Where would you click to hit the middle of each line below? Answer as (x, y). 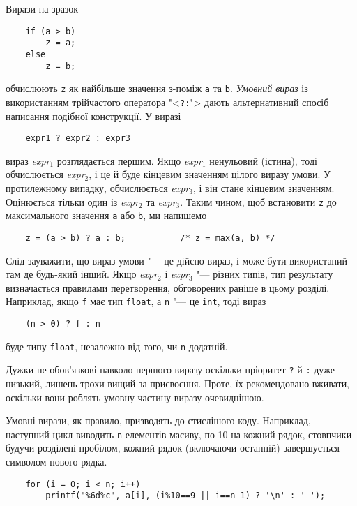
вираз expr (28, 160)
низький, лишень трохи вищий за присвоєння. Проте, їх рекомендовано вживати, (178, 383)
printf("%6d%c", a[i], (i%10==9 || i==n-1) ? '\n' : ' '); (185, 496)
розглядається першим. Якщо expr (129, 160)
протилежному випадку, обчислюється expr (98, 187)
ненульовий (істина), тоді (263, 160)
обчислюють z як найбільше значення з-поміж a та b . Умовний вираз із (157, 88)
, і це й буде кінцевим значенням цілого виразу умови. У (210, 174)
